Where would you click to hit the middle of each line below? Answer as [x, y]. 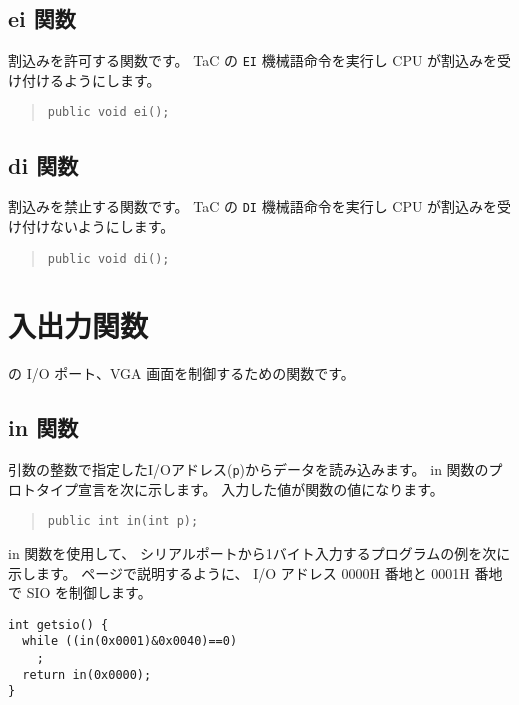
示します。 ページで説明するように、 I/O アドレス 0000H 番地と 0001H [239, 572]
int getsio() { [58, 624]
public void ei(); [108, 112]
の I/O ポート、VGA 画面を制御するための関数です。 [181, 373]
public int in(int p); [123, 521]
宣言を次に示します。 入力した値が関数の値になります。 [260, 488]
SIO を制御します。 [89, 592]
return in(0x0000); [87, 674]
